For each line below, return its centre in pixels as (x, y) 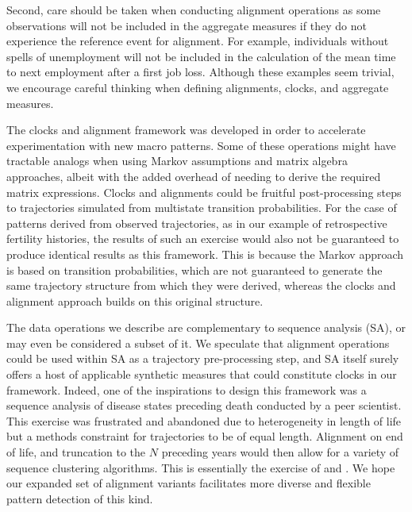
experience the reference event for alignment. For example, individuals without (198, 41)
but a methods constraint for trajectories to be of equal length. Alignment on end (205, 436)
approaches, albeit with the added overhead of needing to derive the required (194, 176)
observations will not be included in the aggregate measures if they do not (187, 25)
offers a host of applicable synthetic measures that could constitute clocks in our (202, 374)
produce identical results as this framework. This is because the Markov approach (205, 254)
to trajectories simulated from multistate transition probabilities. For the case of (202, 208)
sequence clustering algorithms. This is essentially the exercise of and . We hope (201, 467)
